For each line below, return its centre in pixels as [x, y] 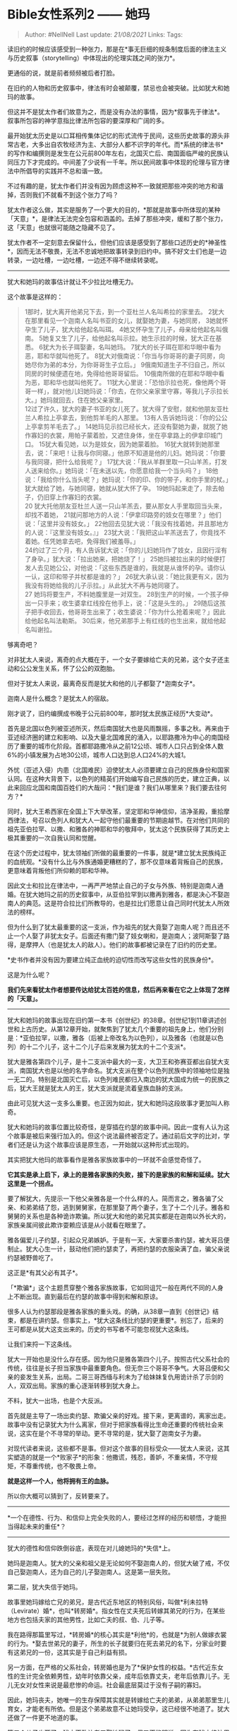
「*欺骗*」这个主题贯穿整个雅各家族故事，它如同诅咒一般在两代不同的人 [113, 1287]
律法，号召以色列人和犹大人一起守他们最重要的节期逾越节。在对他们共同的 [121, 820]
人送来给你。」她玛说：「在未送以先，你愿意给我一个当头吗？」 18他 [121, 470]
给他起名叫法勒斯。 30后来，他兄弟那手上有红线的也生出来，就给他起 [125, 620]
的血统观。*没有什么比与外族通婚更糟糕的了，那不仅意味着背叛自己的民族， [117, 862]
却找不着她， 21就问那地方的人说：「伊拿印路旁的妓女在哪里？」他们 [123, 514]
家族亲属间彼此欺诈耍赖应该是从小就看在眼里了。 [78, 1225]
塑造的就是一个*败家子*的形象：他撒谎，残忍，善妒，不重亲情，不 [109, 1457]
